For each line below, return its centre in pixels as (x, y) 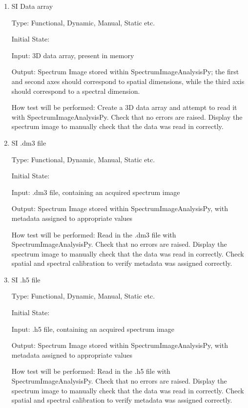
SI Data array (32, 6)
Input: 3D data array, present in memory (73, 55)
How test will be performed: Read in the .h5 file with (91, 371)
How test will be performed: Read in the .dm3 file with (94, 234)
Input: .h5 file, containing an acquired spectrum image (93, 329)
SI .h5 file (26, 279)
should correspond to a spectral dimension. (76, 91)
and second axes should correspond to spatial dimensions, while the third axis (128, 81)
